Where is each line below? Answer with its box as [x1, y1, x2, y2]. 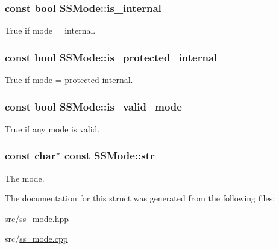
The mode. [5, 171, 45, 184]
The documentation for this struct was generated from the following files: [5, 192, 275, 204]
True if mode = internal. [5, 24, 96, 37]
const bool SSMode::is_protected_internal [5, 49, 218, 64]
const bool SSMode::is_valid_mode [5, 99, 182, 114]
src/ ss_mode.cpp [5, 232, 68, 245]
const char [5, 148, 56, 163]
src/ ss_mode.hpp [5, 212, 69, 224]
